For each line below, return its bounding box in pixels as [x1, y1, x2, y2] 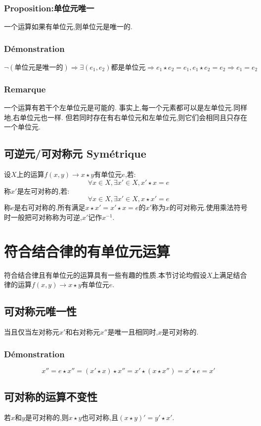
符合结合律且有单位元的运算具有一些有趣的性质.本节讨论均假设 [4, 269, 207, 280]
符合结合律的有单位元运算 [4, 241, 171, 261]
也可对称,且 [82, 412, 119, 423]
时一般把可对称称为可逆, [4, 212, 82, 222]
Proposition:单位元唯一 [4, 1, 94, 14]
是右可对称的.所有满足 [14, 202, 86, 213]
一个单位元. [4, 122, 41, 132]
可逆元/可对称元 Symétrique [4, 146, 146, 161]
